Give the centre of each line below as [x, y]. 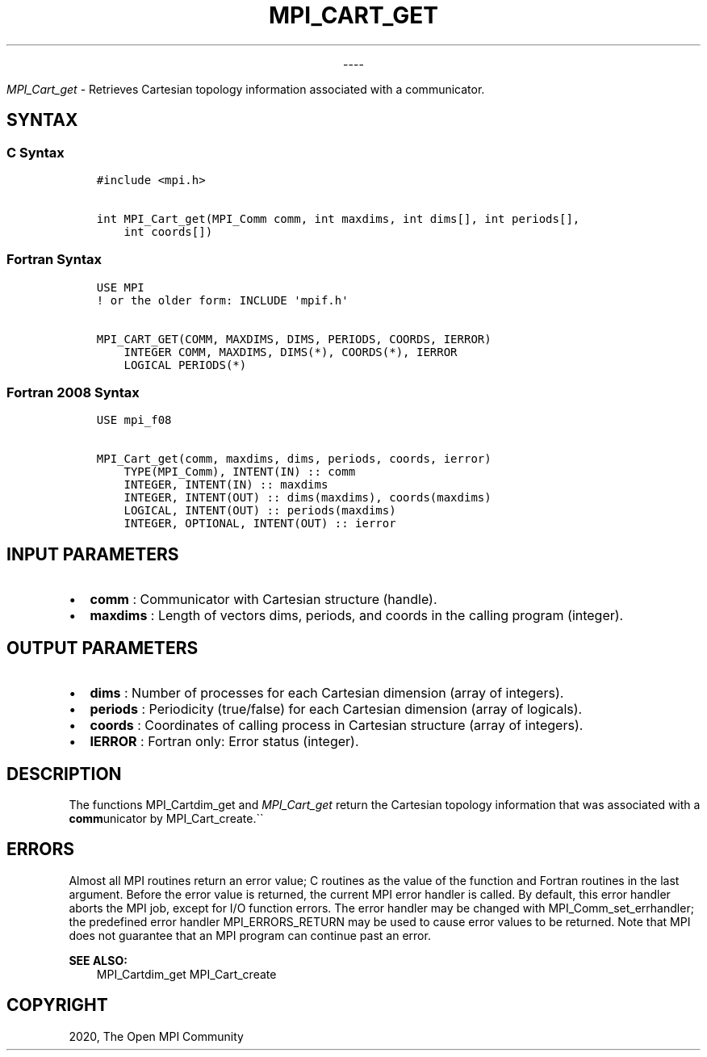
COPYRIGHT [57, 1005]
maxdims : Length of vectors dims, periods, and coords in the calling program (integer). [357, 616]
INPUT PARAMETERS [93, 554]
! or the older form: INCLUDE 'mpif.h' [222, 300]
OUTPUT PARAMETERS [102, 648]
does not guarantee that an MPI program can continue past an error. [250, 935]
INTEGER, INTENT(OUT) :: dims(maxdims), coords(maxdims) [307, 498]
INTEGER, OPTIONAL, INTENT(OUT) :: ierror [260, 524]
